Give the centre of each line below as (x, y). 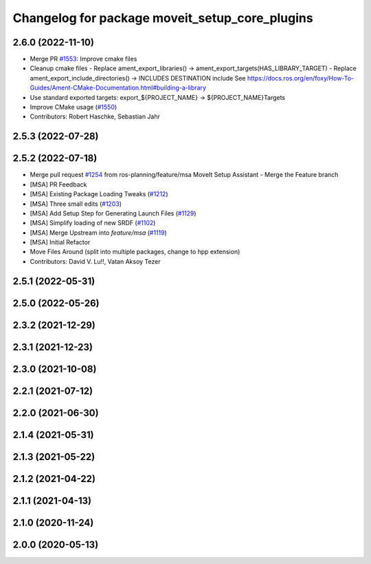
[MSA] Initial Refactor (60, 242)
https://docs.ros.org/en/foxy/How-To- (301, 78)
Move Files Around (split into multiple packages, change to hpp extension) (135, 252)
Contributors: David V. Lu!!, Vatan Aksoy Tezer (95, 261)
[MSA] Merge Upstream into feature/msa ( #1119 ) (99, 232)
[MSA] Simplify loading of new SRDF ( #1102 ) (93, 223)
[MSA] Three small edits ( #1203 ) (76, 204)
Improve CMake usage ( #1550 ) (74, 107)
